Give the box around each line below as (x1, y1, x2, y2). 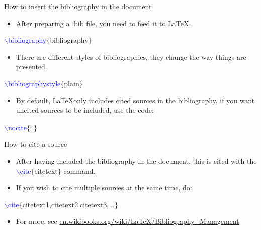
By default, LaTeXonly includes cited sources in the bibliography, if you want (16, 95, 255, 105)
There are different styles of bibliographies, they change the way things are (16, 51, 246, 62)
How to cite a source (4, 139, 67, 149)
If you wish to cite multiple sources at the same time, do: (16, 182, 192, 193)
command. (63, 165, 96, 176)
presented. (16, 61, 47, 72)
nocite (8, 122, 27, 132)
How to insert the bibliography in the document (4, 1, 152, 11)
